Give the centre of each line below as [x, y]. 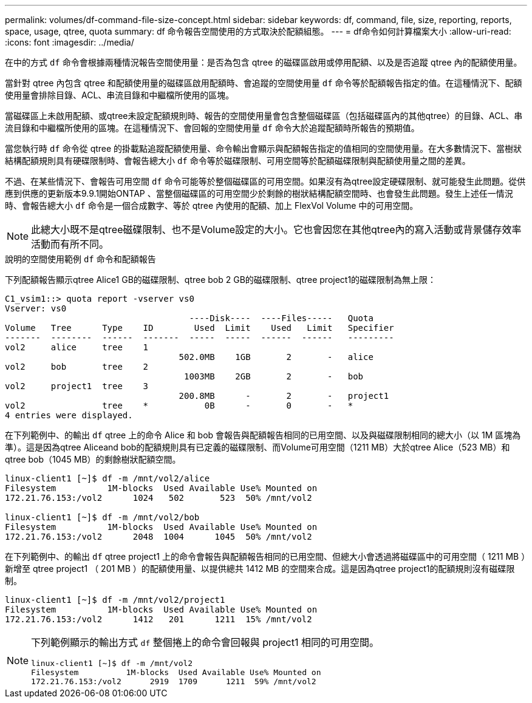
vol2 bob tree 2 [77, 367]
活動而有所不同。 [70, 244]
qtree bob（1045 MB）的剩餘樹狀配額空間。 [93, 459]
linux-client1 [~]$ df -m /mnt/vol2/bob [102, 517]
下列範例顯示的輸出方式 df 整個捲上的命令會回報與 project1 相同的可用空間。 [205, 642]
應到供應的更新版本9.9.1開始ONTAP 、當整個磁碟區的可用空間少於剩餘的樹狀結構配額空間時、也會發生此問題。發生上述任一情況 [259, 193]
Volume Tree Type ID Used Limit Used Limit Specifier [199, 328]
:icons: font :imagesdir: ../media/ [70, 42]
